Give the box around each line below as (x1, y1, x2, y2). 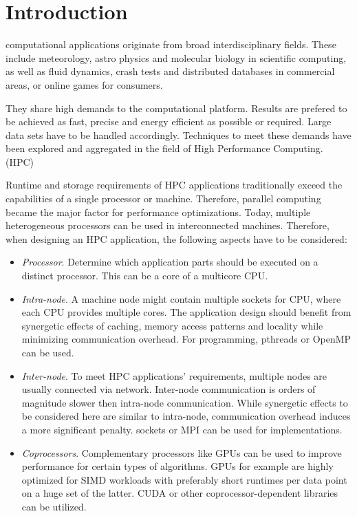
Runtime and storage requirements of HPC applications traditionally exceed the (6, 178, 343, 192)
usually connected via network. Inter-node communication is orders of (21, 382, 316, 396)
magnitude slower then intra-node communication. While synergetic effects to (21, 395, 348, 409)
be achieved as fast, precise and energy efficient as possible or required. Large (6, 114, 332, 129)
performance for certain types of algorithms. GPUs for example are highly (21, 459, 334, 473)
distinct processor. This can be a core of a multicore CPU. (21, 268, 268, 283)
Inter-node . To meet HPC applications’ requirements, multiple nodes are (21, 368, 327, 383)
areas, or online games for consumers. (6, 77, 163, 92)
